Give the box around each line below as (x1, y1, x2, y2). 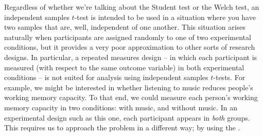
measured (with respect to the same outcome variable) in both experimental (4, 62, 244, 72)
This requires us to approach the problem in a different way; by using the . (4, 122, 240, 133)
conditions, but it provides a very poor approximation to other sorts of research (4, 42, 255, 52)
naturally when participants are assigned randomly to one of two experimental (4, 31, 251, 42)
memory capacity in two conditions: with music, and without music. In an (4, 102, 237, 112)
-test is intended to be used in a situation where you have (74, 11, 256, 22)
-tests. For (213, 72, 246, 83)
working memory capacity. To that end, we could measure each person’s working (4, 92, 258, 103)
